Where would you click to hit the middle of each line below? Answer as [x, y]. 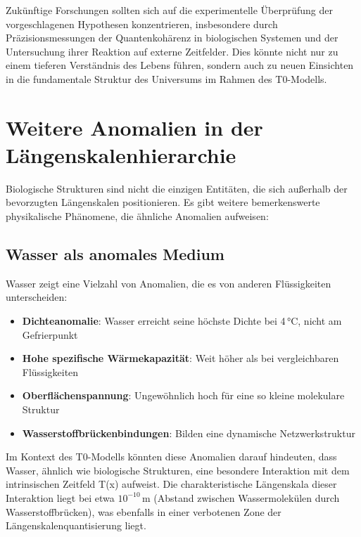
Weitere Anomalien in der [134, 127]
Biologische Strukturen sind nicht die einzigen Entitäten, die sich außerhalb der [177, 188]
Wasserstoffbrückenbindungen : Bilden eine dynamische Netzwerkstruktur [189, 433]
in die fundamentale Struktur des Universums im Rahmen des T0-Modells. [166, 78]
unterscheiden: [37, 297]
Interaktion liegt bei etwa [60, 497]
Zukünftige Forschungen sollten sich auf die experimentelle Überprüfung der [170, 10]
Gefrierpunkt [50, 334]
